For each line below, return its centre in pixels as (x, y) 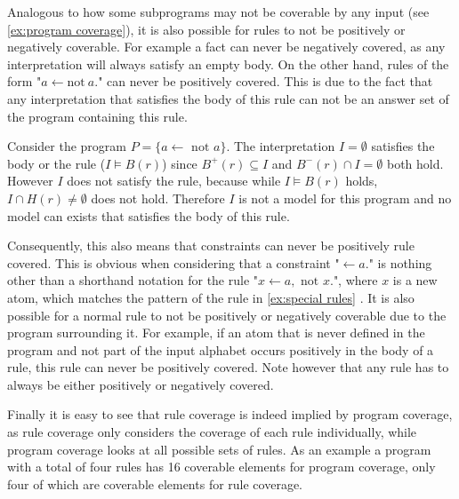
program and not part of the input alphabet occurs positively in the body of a (221, 349)
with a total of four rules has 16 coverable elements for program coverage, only (221, 467)
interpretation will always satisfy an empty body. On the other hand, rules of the (228, 63)
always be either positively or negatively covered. (141, 384)
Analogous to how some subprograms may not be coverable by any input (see (218, 12)
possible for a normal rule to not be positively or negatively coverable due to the (227, 315)
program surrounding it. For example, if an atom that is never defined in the (216, 333)
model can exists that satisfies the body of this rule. (149, 215)
